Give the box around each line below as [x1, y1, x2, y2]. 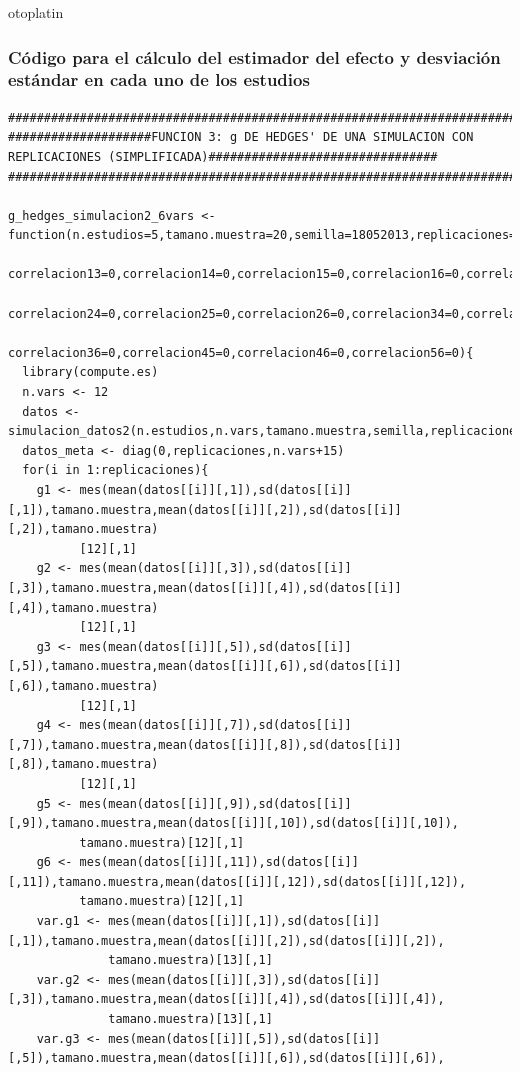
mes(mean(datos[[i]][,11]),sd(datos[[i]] [79, 855, 359, 870]
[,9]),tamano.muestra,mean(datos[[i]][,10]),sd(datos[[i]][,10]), [8, 816, 460, 831]
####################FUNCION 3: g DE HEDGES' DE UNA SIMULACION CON [8, 130, 474, 145]
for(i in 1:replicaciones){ [22, 463, 209, 478]
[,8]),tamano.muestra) [8, 757, 159, 772]
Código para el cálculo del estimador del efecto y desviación [8, 44, 501, 69]
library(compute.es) [22, 365, 159, 380]
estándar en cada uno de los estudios [8, 67, 310, 92]
